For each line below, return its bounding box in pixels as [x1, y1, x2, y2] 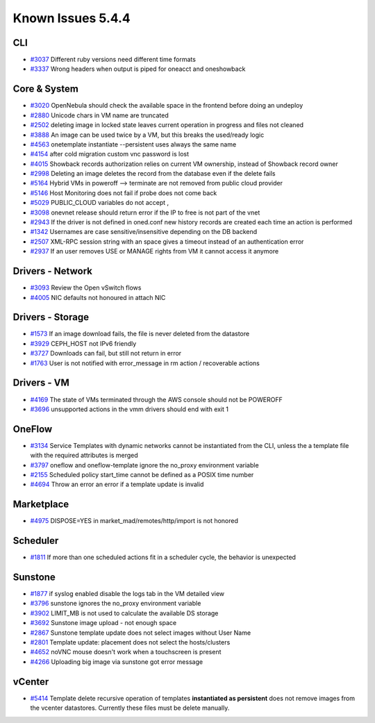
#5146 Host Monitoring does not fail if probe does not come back [30, 188, 217, 197]
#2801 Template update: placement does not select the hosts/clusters [30, 638, 231, 647]
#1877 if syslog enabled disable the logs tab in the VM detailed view [30, 590, 225, 598]
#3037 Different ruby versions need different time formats [30, 56, 196, 64]
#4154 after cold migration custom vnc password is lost [30, 150, 189, 158]
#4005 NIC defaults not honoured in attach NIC [30, 293, 166, 301]
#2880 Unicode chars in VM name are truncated [30, 111, 169, 119]
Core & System [12, 83, 79, 95]
